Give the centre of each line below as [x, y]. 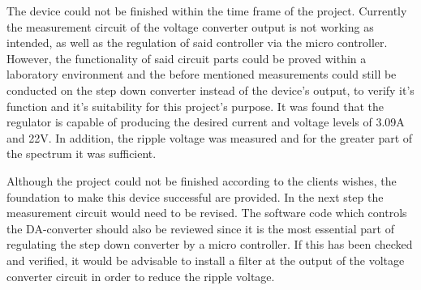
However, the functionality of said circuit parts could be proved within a [187, 58]
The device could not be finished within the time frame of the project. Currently [207, 11]
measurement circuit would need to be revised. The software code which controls [207, 213]
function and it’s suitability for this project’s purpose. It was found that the [195, 106]
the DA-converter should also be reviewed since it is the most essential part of [200, 228]
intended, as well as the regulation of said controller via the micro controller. [197, 43]
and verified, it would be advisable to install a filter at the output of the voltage [206, 260]
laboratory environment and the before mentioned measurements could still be [202, 74]
